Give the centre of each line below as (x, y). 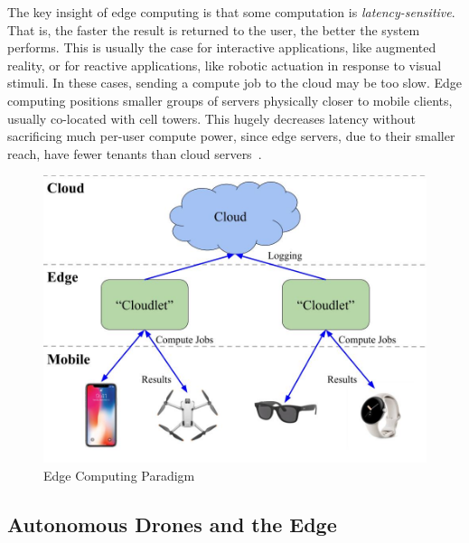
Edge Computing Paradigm (119, 475)
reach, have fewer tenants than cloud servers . (135, 153)
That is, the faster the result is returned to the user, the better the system (214, 29)
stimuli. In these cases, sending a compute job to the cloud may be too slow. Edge (235, 83)
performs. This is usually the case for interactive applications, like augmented (222, 47)
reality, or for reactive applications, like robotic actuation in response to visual (225, 65)
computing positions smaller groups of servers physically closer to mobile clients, (230, 100)
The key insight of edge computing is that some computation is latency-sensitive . (231, 12)
